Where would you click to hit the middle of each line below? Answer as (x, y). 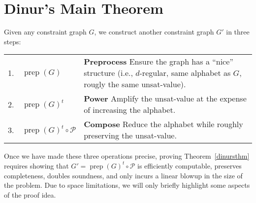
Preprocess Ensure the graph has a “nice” (159, 62)
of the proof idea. (30, 194)
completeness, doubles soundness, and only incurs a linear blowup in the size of (123, 175)
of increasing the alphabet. (130, 110)
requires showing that (36, 165)
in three (238, 32)
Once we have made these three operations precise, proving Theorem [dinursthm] (127, 156)
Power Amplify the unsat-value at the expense (165, 99)
